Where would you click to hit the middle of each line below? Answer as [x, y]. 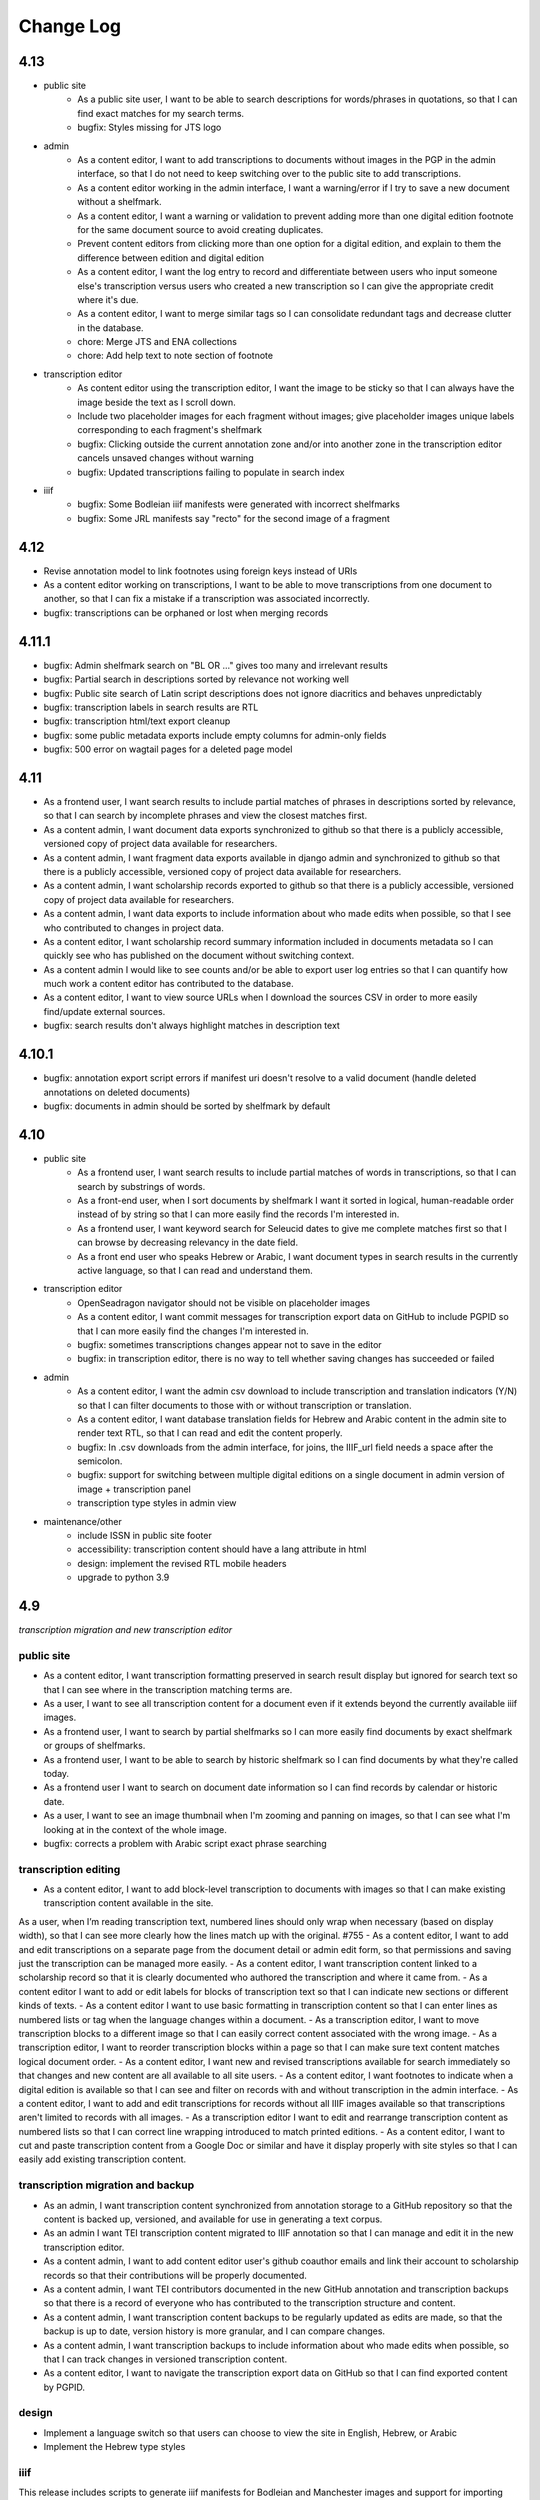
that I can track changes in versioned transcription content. [165, 2359]
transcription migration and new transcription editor [125, 1630]
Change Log [70, 26]
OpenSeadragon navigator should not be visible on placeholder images [223, 1302]
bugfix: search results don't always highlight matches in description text [191, 1026]
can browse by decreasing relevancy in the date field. [188, 1242]
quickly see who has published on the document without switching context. [199, 956]
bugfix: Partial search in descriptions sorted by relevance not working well [196, 679]
